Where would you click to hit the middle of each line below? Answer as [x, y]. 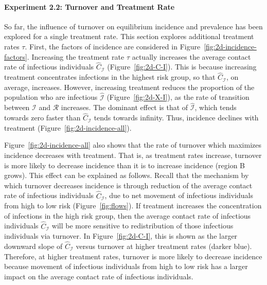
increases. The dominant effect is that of [124, 107]
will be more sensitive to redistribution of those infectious [143, 226]
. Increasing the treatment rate [76, 56]
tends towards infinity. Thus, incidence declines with [176, 118]
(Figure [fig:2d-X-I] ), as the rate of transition [178, 97]
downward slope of [33, 246]
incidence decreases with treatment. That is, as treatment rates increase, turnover [133, 155]
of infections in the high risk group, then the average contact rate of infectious [128, 215]
